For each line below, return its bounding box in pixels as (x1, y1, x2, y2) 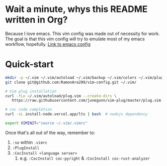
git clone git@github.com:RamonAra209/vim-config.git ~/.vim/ (5, 80, 137, 85)
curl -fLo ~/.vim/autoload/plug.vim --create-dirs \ (5, 93, 117, 98)
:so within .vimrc (12, 139, 48, 145)
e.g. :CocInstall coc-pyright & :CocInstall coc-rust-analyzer (19, 155, 150, 161)
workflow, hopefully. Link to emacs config (5, 41, 91, 47)
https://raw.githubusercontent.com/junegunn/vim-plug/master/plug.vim (11, 98, 162, 103)
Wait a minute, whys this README (5, 3, 148, 15)
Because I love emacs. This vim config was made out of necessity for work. (5, 30, 160, 36)
